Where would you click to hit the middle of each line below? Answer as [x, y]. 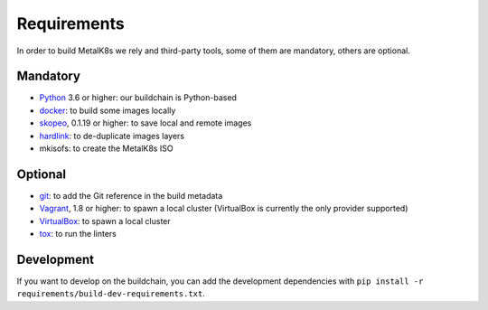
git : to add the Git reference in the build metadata [131, 195]
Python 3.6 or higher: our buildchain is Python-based [138, 98]
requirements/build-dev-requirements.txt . [111, 294]
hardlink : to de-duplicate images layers [112, 136]
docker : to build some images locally [108, 110]
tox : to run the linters [78, 234]
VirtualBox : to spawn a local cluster [105, 221]
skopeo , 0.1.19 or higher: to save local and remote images [145, 123]
